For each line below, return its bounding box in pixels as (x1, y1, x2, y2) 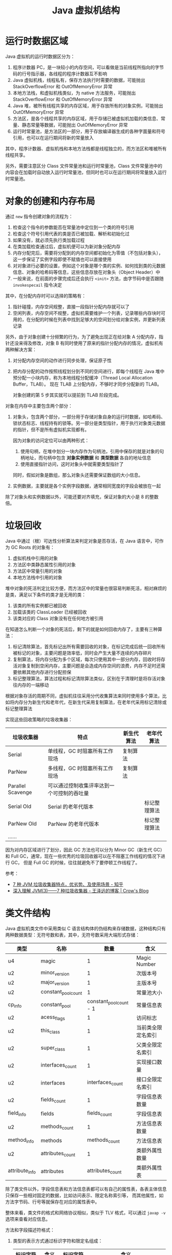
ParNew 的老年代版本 (48, 820, 99, 827)
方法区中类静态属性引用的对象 (12, 561, 76, 567)
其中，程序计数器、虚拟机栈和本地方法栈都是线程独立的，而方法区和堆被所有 (5, 145, 167, 152)
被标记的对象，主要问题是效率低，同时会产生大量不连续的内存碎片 (12, 650, 152, 656)
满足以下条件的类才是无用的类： (18, 591, 86, 598)
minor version (40, 969, 70, 977)
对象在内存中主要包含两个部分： (5, 402, 73, 409)
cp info (8, 1001, 22, 1009)
